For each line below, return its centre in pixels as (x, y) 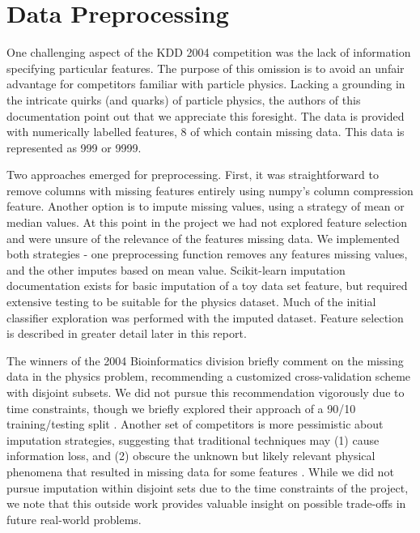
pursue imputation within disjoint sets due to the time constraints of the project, (208, 487)
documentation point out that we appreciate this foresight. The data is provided (206, 115)
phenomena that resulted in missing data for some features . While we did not (200, 471)
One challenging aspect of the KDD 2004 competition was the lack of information (209, 52)
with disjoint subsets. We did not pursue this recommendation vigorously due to (206, 392)
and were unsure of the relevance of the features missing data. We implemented (203, 238)
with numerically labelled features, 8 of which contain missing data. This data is (206, 132)
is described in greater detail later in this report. (127, 333)
